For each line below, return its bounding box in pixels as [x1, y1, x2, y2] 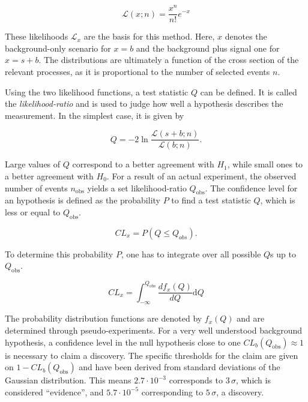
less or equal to [5, 205, 61, 218]
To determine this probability [5, 247, 113, 260]
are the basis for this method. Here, [83, 30, 215, 43]
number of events [5, 181, 68, 194]
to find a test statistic [171, 194, 251, 206]
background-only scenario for [5, 41, 111, 54]
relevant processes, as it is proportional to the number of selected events [5, 65, 270, 77]
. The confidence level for [205, 181, 298, 194]
